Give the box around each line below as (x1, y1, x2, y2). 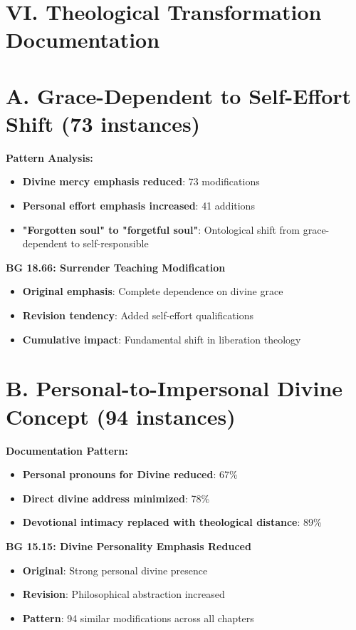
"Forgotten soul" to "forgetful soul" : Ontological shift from (22, 222, 300, 237)
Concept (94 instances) (6, 401, 236, 430)
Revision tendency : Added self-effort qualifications (22, 308, 253, 323)
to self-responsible (70, 236, 149, 251)
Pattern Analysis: (6, 150, 93, 165)
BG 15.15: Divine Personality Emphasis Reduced (6, 538, 251, 553)
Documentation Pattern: (6, 443, 128, 458)
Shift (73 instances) (6, 108, 201, 138)
